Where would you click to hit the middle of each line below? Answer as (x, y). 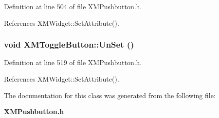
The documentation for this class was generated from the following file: (110, 95)
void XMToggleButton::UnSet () (69, 44)
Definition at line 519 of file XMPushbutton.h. (73, 62)
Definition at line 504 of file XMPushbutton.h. (73, 6)
